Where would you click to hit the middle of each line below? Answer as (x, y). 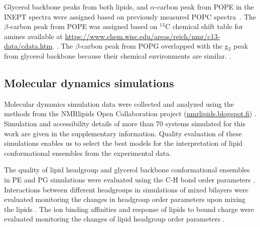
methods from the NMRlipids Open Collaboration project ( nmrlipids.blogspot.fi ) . (130, 113)
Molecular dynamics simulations (89, 82)
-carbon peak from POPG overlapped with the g (154, 46)
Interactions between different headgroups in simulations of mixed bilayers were (126, 189)
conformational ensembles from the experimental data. (88, 153)
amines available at (33, 36)
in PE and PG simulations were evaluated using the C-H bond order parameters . (130, 179)
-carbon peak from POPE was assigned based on (83, 26)
